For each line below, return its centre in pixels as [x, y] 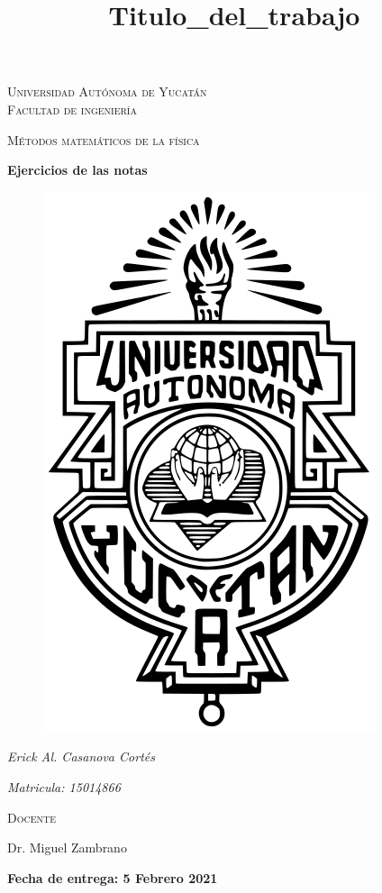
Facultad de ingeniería [72, 109]
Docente [32, 817]
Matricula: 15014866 [64, 786]
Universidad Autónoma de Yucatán [107, 91]
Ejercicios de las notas [77, 170]
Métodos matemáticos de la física [104, 139]
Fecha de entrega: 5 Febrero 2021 [113, 877]
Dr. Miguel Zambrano [67, 847]
